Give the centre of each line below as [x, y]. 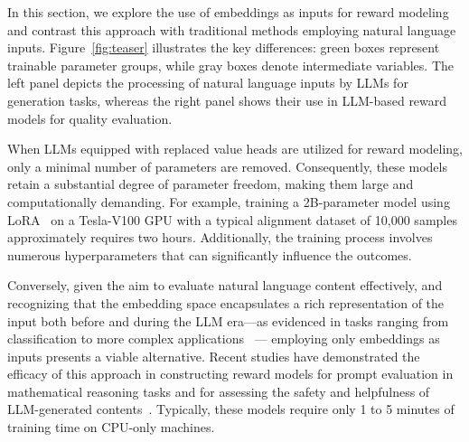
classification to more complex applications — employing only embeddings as [224, 339]
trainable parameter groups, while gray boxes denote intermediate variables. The [231, 65]
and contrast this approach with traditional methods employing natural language [232, 29]
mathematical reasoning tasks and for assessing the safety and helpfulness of [219, 391]
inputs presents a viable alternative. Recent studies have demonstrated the [214, 356]
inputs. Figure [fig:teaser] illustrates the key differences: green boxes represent [224, 47]
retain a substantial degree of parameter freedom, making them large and [211, 184]
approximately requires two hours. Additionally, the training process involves [220, 237]
